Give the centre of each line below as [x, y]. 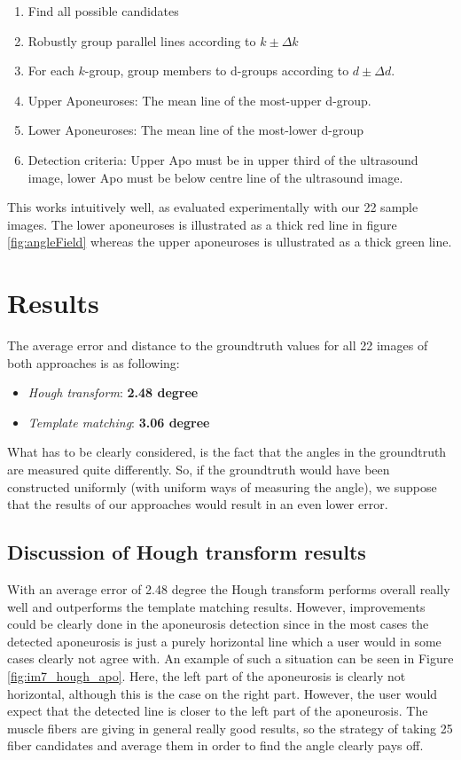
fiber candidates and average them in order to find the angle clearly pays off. [215, 745]
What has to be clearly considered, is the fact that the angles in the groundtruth [227, 452]
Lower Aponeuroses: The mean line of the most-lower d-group [195, 130]
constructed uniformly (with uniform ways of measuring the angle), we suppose [222, 486]
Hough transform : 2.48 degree [113, 392]
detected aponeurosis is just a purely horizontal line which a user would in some [224, 641]
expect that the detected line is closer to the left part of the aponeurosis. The [218, 711]
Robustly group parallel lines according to [142, 40]
